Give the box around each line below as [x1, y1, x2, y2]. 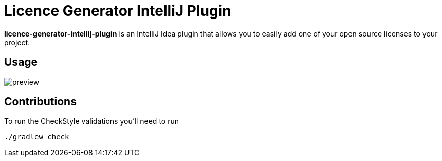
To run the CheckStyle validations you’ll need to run [4, 117, 179, 126]
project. [4, 38, 30, 47]
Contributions [4, 95, 77, 109]
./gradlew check [4, 133, 69, 141]
